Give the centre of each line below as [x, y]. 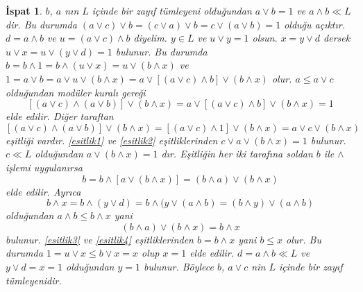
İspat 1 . [24, 10]
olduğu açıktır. [315, 24]
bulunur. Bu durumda [161, 51]
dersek [337, 38]
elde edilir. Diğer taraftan [60, 116]
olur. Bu [304, 239]
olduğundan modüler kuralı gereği [76, 92]
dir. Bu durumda [41, 24]
